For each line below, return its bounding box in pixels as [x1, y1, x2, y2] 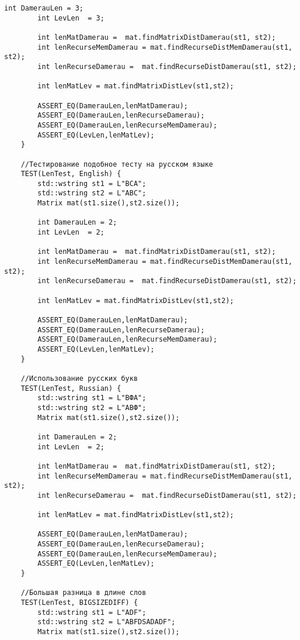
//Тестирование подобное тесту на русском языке [20, 160, 213, 168]
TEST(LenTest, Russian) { [20, 384, 121, 393]
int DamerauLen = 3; [4, 4, 84, 12]
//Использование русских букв [20, 374, 138, 383]
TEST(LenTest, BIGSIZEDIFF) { [20, 598, 138, 607]
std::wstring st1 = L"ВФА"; [37, 394, 146, 402]
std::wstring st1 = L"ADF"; [37, 608, 146, 617]
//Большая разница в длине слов [20, 589, 146, 597]
